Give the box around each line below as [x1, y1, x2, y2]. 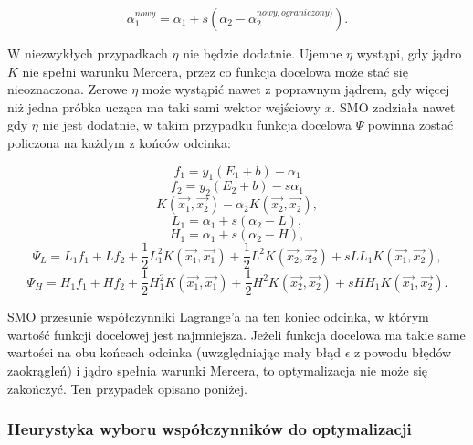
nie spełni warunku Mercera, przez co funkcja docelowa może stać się [22, 61, 408, 80]
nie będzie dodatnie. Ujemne [183, 44, 342, 62]
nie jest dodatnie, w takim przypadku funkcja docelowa [42, 115, 352, 134]
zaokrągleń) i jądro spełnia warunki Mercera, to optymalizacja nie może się [7, 361, 428, 380]
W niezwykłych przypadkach [7, 44, 168, 62]
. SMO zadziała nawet [331, 97, 456, 116]
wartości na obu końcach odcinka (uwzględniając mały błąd [7, 343, 341, 362]
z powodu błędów [353, 343, 452, 362]
